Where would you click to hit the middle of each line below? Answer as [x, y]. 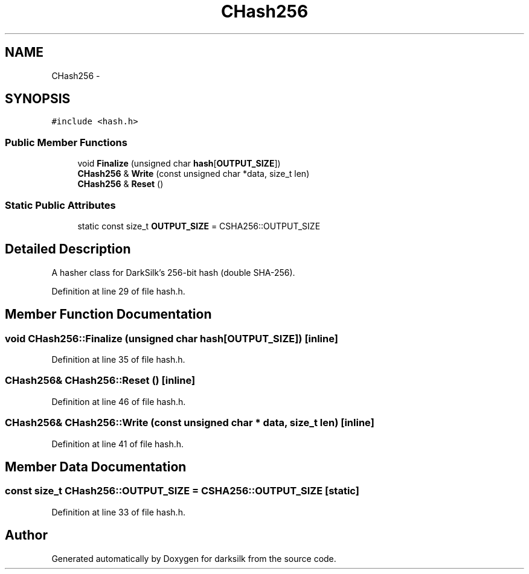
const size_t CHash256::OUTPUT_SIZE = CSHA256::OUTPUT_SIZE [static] [182, 491]
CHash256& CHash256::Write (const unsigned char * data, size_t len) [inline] [190, 423]
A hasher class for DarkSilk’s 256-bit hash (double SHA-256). [173, 272]
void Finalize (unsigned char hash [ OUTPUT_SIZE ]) [179, 164]
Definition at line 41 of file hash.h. [118, 444]
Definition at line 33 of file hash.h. [118, 512]
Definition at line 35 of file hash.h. [118, 359]
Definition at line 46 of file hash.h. [119, 401]
